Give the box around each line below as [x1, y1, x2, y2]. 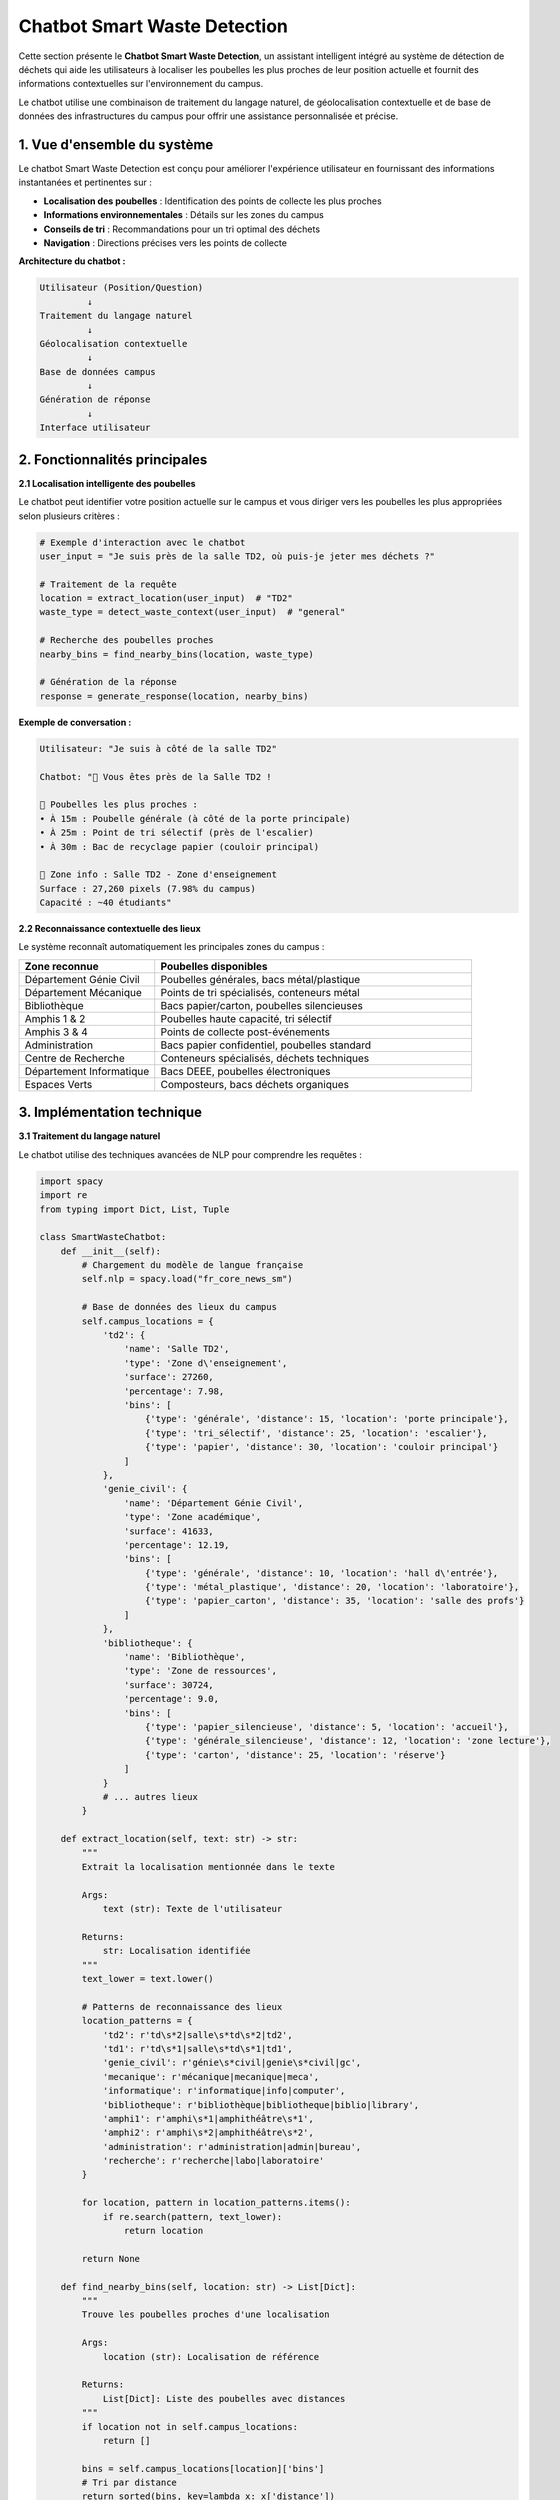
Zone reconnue [24, 959, 99, 973]
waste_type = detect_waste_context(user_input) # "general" [39, 606, 346, 618]
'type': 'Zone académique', [123, 1511, 262, 1523]
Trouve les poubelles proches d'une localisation [81, 2309, 330, 2320]
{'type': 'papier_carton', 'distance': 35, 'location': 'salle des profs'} [145, 1595, 525, 1607]
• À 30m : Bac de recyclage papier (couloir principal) [39, 841, 320, 852]
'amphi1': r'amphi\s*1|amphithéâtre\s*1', [102, 2113, 314, 2124]
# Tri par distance [81, 2477, 177, 2489]
